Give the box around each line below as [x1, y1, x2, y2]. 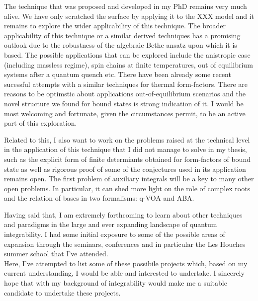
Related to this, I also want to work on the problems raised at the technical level [4, 134, 250, 145]
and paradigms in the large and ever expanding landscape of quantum [4, 219, 217, 229]
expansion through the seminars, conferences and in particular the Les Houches [4, 238, 246, 249]
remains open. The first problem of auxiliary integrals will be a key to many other [4, 173, 254, 184]
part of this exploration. [4, 118, 77, 128]
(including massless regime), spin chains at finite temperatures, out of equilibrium [4, 59, 253, 70]
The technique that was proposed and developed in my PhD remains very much [4, 1, 247, 11]
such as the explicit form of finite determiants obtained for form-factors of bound [4, 153, 251, 164]
